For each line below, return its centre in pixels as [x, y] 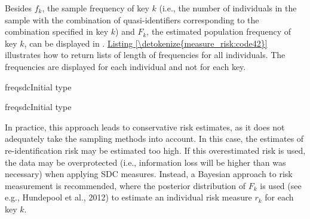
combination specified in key [57, 31]
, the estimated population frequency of [219, 31]
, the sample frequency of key [96, 8]
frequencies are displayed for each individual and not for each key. [125, 66]
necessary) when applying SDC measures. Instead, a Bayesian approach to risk [149, 174]
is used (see [281, 185]
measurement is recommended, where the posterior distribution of [125, 185]
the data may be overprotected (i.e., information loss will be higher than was [145, 162]
